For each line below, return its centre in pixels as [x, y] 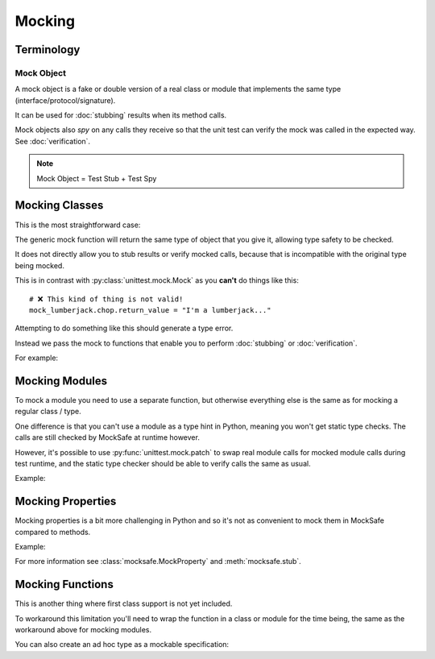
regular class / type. [48, 412]
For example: [37, 358]
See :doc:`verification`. [53, 141]
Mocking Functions [64, 584]
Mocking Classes [59, 205]
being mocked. [39, 265]
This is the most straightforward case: [78, 225]
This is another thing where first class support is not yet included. [124, 603]
